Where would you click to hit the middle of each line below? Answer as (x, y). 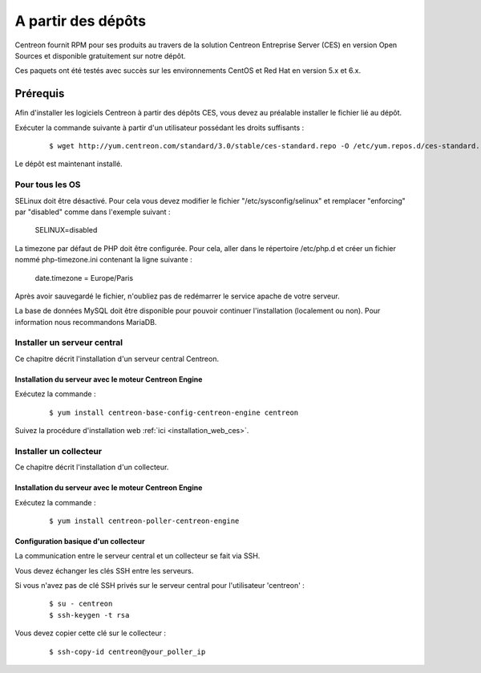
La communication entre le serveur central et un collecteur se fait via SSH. (137, 556)
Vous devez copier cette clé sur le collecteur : (90, 633)
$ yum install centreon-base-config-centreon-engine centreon (174, 412)
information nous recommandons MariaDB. (86, 322)
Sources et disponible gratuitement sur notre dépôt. (100, 55)
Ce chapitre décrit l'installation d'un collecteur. (92, 467)
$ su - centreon (81, 604)
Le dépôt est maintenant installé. (69, 164)
